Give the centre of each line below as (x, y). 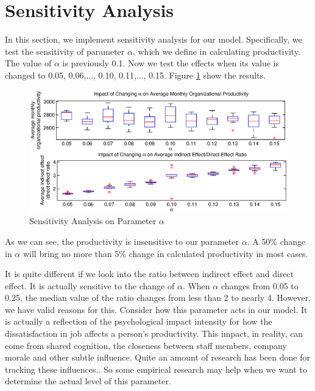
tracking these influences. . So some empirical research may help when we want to (156, 369)
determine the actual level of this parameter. (88, 381)
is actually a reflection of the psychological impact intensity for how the (139, 321)
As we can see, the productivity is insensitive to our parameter (122, 241)
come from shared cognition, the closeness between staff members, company (146, 345)
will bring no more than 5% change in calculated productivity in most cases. (165, 253)
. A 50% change (276, 241)
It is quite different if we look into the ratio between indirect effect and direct (150, 274)
